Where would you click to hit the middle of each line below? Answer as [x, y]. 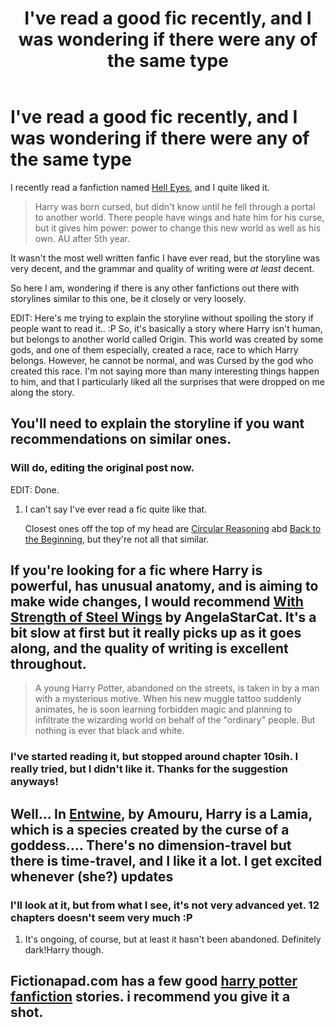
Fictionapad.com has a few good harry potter [154, 981]
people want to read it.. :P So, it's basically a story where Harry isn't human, [166, 328]
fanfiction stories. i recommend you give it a [150, 997]
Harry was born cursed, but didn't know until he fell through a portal [175, 206]
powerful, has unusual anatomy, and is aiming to [164, 586]
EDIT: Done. [35, 489]
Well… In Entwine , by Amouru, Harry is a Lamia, [161, 813]
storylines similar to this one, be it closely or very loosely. [128, 298]
